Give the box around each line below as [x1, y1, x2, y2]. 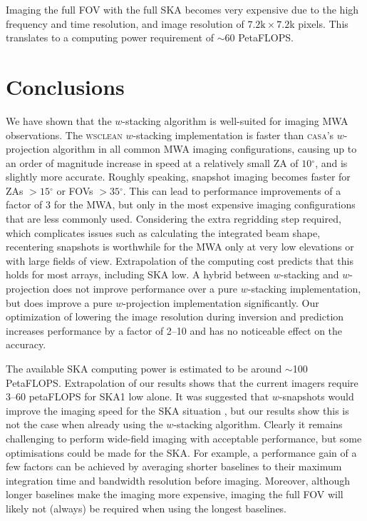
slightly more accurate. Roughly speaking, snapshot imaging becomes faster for [6, 169, 351, 184]
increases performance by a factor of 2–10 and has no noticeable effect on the [6, 323, 343, 338]
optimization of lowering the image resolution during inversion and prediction [6, 309, 344, 324]
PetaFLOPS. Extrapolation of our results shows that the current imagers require [6, 375, 358, 390]
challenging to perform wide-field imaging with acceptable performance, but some [6, 430, 362, 445]
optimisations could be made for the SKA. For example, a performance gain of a [6, 445, 357, 460]
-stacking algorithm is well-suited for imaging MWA [122, 113, 348, 128]
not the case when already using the [6, 417, 163, 432]
